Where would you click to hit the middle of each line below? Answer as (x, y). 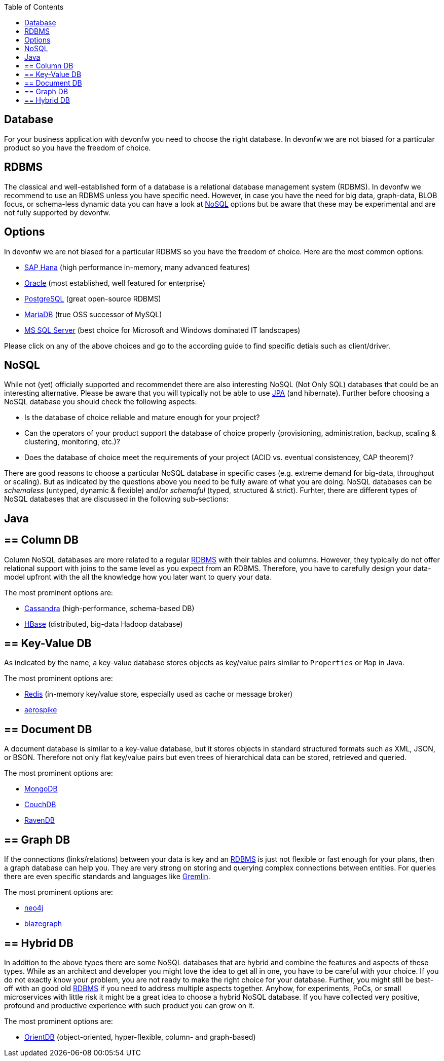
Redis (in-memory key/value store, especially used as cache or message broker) (159, 694)
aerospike (41, 710)
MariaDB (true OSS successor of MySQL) (93, 314)
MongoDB (41, 789)
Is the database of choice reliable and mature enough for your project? (142, 418)
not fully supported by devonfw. (57, 212)
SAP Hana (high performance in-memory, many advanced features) (137, 267)
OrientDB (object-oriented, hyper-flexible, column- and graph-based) (140, 1037)
